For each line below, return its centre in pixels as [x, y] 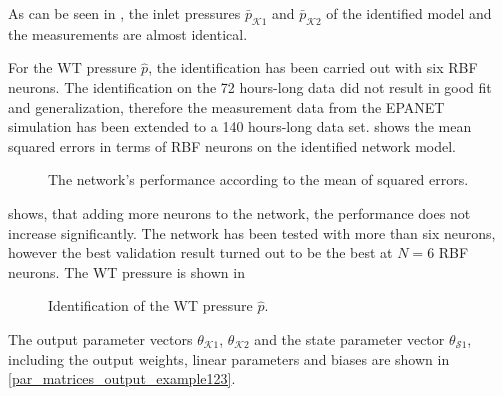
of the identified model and [409, 13]
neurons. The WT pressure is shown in [126, 271]
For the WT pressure [72, 67]
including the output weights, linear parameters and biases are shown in [229, 358]
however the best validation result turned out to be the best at [200, 252]
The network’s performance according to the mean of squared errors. [258, 179]
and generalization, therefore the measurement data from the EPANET [226, 106]
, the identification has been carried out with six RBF [313, 67]
